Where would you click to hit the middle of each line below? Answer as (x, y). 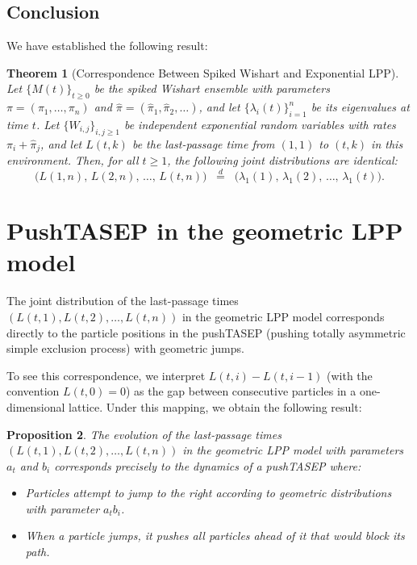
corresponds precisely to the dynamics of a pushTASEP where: (208, 465)
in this (387, 143)
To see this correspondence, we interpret (106, 375)
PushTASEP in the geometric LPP (205, 230)
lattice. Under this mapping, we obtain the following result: (215, 406)
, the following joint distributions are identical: (282, 160)
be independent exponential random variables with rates (260, 124)
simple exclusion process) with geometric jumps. (125, 348)
